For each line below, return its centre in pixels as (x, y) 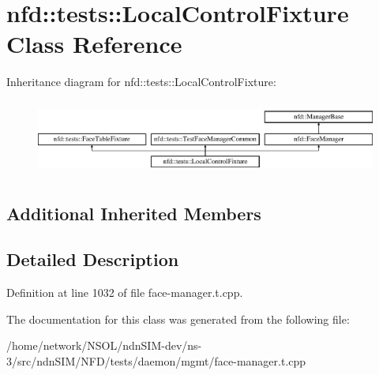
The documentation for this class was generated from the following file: (178, 319)
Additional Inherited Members (134, 213)
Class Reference (94, 44)
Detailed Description (93, 259)
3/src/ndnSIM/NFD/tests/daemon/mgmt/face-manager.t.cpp (156, 360)
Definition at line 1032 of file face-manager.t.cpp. (125, 292)
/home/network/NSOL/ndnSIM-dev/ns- (104, 345)
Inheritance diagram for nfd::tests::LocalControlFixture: (141, 82)
